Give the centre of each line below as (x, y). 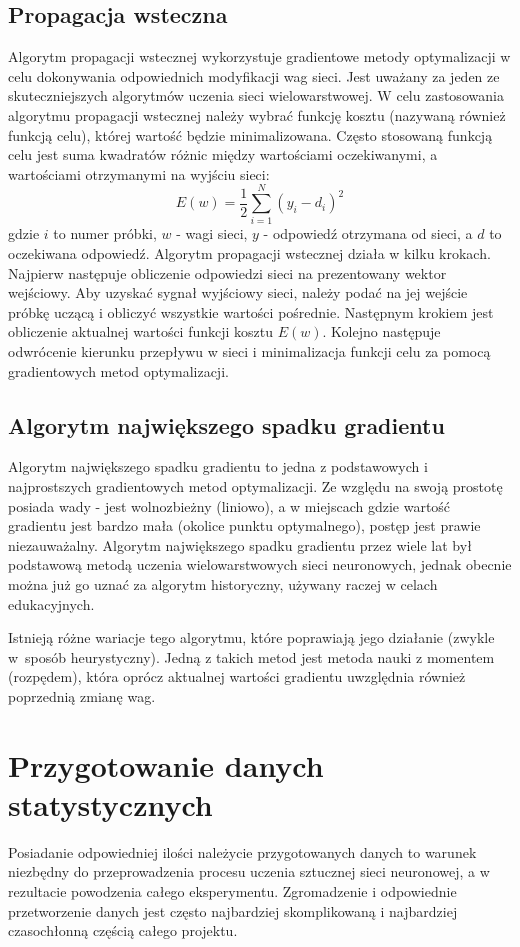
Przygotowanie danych (166, 764)
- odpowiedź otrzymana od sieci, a (368, 233)
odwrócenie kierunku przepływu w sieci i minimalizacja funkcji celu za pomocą (249, 351)
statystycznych (110, 803)
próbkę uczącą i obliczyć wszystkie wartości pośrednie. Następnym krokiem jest (251, 311)
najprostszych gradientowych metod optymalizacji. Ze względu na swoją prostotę (255, 486)
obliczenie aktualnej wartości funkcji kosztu (141, 331)
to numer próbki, (105, 233)
